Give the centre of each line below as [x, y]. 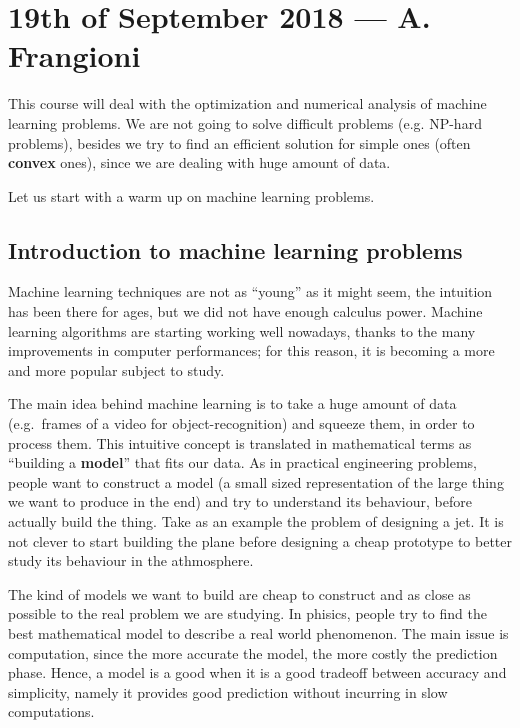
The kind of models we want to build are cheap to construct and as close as [239, 593]
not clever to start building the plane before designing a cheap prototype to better [260, 540]
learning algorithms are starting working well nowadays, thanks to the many [242, 330]
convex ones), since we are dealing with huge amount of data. [199, 162]
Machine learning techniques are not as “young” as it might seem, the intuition [250, 291]
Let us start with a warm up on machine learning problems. [191, 195]
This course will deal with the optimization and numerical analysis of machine [247, 103]
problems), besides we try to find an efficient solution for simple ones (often [239, 142]
